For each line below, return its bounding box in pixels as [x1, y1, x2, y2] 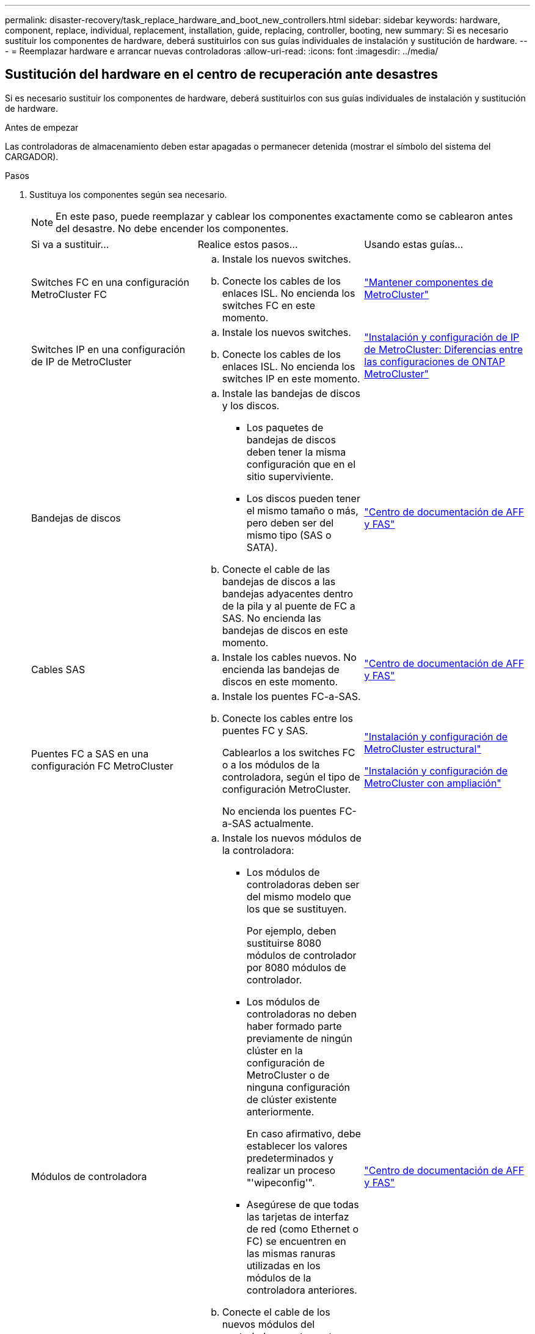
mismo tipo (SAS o [246, 528, 332, 541]
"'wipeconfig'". [246, 1176, 315, 1189]
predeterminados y [246, 1151, 333, 1164]
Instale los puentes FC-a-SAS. [222, 690, 361, 702]
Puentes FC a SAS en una [31, 747, 149, 760]
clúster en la [246, 1044, 303, 1057]
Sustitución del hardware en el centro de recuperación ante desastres [5, 67, 438, 82]
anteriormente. [246, 1105, 315, 1118]
